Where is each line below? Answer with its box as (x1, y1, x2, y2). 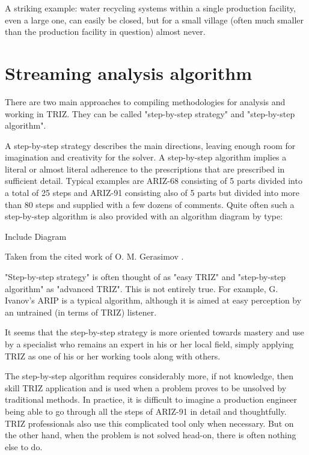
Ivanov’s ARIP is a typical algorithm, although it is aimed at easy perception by (5, 294, 302, 307)
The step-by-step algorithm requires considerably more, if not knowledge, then (5, 370, 294, 382)
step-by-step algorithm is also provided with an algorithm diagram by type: (5, 210, 283, 222)
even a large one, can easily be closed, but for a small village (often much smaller (5, 13, 304, 26)
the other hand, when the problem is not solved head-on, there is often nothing (5, 429, 296, 441)
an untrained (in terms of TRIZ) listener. (5, 305, 157, 318)
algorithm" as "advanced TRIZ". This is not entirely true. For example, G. (5, 282, 278, 295)
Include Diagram (5, 230, 67, 242)
